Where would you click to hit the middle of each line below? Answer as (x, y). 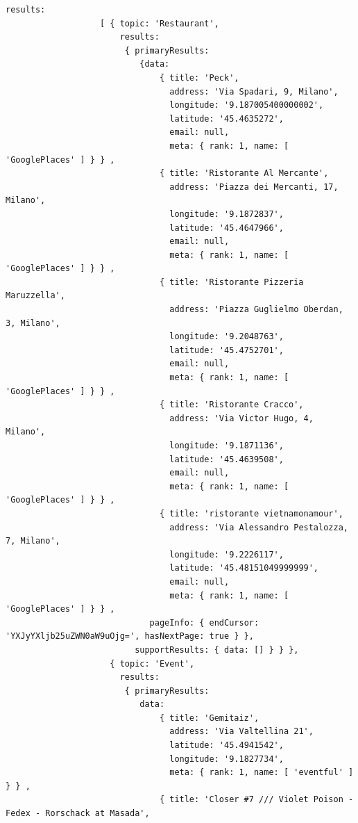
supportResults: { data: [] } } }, (217, 650)
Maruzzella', (35, 296)
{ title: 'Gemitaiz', (209, 718)
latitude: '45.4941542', (227, 745)
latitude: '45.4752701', (227, 350)
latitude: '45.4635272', (227, 119)
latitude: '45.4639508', (227, 459)
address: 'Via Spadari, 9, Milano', (254, 91)
